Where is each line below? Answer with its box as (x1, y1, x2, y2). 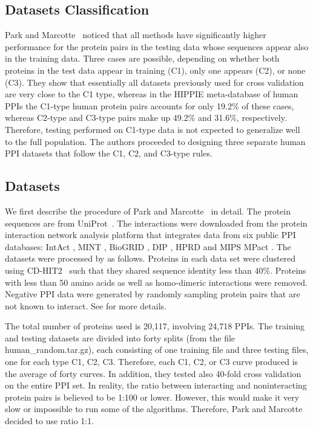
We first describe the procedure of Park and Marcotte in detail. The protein (5, 204, 291, 217)
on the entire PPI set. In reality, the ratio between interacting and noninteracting (5, 379, 307, 392)
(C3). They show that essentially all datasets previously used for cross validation (5, 76, 304, 88)
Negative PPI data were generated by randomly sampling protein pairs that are (5, 288, 300, 300)
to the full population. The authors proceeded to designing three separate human (5, 135, 306, 147)
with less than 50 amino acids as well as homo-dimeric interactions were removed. (5, 276, 308, 288)
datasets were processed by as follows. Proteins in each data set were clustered (5, 252, 296, 265)
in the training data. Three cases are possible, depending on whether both (5, 52, 280, 65)
